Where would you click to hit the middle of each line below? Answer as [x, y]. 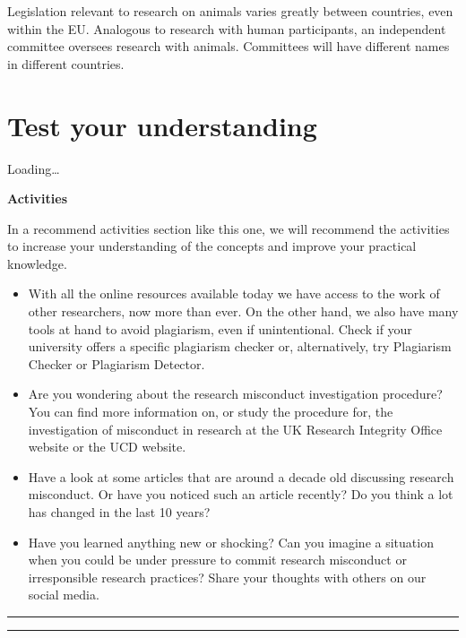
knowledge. [37, 263]
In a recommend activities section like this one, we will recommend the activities [229, 228]
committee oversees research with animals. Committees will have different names [229, 46]
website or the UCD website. [107, 447]
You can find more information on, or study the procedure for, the [211, 412]
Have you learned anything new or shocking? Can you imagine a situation [231, 542]
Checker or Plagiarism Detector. [116, 363]
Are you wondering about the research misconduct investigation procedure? [235, 394]
